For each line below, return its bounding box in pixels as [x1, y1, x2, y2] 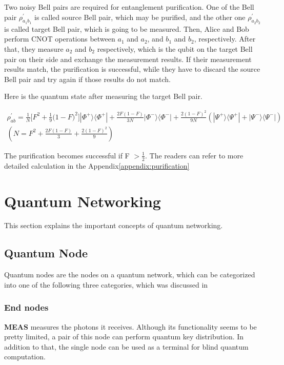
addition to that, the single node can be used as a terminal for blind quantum [4, 341, 249, 352]
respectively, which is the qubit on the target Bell [97, 43, 253, 54]
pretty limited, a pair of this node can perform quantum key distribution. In [4, 331, 244, 342]
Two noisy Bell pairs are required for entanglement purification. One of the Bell [4, 2, 254, 12]
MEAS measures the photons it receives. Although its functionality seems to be [4, 321, 257, 332]
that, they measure [4, 43, 64, 54]
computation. [4, 351, 46, 362]
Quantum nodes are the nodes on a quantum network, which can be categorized [4, 269, 255, 280]
